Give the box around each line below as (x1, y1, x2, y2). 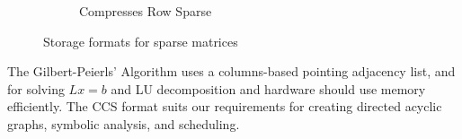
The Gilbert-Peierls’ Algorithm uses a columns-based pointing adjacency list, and (7, 62, 456, 81)
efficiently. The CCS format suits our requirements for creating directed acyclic (7, 97, 442, 116)
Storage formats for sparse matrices (43, 31, 238, 50)
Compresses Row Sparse (79, 2, 212, 20)
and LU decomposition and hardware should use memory (111, 79, 426, 98)
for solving (7, 79, 65, 98)
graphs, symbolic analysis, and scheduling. (7, 114, 240, 133)
